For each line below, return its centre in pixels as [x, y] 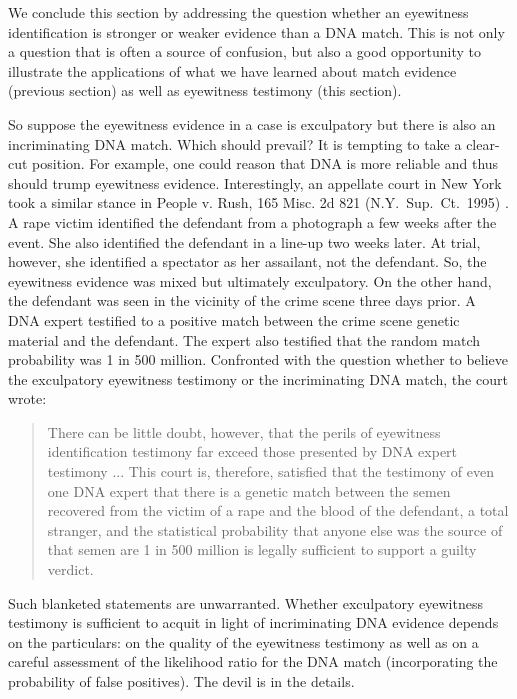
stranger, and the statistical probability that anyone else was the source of [275, 529]
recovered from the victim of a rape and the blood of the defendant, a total [278, 510]
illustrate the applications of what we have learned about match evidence [232, 70]
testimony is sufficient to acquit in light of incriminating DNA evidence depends [253, 622]
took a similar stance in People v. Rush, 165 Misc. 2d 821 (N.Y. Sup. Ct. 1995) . [258, 202]
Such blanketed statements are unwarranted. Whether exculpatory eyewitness [245, 602]
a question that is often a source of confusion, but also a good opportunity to [245, 51]
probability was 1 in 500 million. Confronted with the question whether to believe [258, 359]
